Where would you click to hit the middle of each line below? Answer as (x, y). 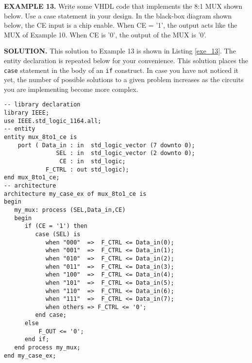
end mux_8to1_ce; (32, 178)
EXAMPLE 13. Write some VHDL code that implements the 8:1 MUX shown (123, 6)
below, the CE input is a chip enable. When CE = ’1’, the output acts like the (121, 25)
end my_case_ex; (30, 355)
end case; (51, 315)
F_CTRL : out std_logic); (87, 169)
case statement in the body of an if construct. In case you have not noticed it (121, 70)
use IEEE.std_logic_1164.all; (53, 121)
